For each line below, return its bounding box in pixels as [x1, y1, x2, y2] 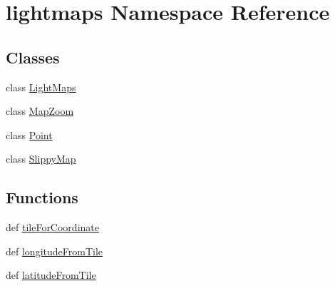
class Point [6, 127, 53, 142]
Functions [6, 186, 78, 208]
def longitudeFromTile [6, 243, 103, 258]
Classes [6, 46, 60, 68]
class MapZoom [6, 103, 74, 118]
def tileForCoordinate [6, 220, 99, 235]
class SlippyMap [6, 151, 76, 166]
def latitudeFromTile [6, 267, 96, 282]
